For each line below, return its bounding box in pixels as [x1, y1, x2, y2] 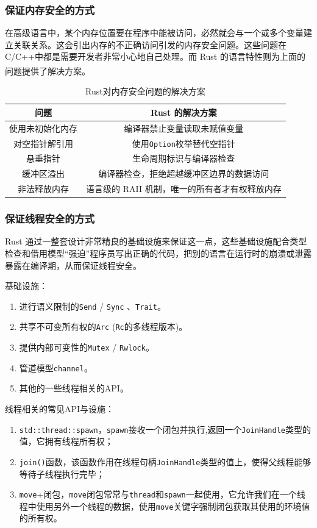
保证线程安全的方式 [5, 211, 95, 226]
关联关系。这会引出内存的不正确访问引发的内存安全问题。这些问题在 [13, 38, 287, 51]
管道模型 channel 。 [19, 361, 93, 374]
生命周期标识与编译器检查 [132, 152, 235, 165]
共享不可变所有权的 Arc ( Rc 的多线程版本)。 [19, 320, 188, 333]
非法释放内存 [18, 182, 69, 195]
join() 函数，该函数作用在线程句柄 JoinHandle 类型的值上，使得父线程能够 [19, 455, 312, 468]
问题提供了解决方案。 [5, 64, 90, 77]
